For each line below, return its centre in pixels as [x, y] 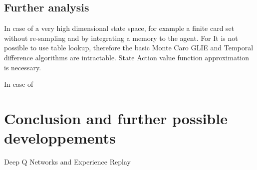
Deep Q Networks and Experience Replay [67, 162]
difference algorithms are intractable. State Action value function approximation [127, 57]
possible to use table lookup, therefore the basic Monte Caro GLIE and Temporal [129, 48]
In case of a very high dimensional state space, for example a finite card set [119, 28]
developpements [60, 138]
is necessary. [23, 67]
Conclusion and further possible [116, 118]
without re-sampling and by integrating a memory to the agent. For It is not [121, 38]
